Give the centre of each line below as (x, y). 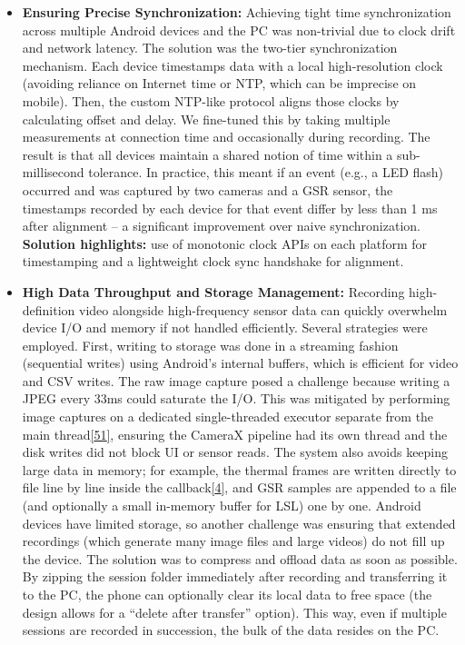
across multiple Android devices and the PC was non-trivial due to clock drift (239, 30)
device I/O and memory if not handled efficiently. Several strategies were (225, 327)
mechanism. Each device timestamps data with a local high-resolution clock (232, 65)
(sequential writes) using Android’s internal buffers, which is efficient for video (240, 363)
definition (49, 309)
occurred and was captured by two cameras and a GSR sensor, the (208, 189)
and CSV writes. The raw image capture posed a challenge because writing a (236, 380)
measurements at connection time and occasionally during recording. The (226, 137)
